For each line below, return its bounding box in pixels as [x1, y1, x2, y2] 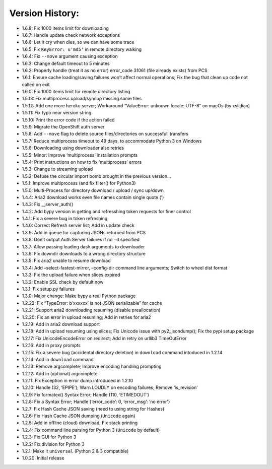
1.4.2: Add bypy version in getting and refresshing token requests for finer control [22, 208, 191, 214]
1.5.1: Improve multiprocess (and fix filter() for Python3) [22, 180, 136, 186]
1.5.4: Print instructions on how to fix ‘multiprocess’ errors [22, 159, 142, 165]
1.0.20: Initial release [22, 455, 65, 461]
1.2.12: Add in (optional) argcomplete [22, 370, 98, 376]
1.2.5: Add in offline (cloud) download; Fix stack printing [22, 420, 138, 426]
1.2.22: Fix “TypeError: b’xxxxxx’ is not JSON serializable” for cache [22, 300, 162, 306]
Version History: [9, 8, 80, 19]
